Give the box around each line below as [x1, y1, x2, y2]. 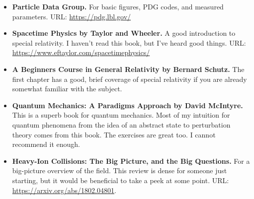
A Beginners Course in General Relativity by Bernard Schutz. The [12, 64, 245, 74]
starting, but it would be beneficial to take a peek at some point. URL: [12, 175, 229, 185]
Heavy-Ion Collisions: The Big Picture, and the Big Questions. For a [12, 155, 250, 166]
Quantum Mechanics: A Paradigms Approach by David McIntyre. [12, 100, 243, 110]
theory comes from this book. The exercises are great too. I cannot [12, 129, 216, 139]
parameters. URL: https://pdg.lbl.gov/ [12, 11, 131, 21]
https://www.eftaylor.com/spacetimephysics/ [12, 47, 150, 58]
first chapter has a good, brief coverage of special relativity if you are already [12, 73, 247, 84]
